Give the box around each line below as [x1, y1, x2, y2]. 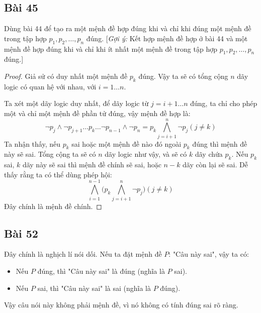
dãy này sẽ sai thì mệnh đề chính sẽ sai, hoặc [22, 159, 161, 170]
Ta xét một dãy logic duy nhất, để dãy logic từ [4, 98, 149, 109]
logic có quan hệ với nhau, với [4, 81, 97, 91]
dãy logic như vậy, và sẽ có [105, 149, 187, 159]
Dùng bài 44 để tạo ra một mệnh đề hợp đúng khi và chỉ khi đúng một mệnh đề [4, 23, 251, 34]
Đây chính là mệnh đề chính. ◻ [4, 200, 102, 211]
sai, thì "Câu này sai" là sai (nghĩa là [37, 282, 151, 293]
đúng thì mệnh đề [192, 138, 247, 149]
